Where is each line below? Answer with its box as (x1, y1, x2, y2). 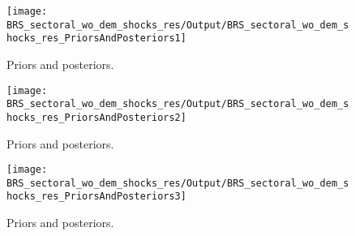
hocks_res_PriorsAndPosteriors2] (6, 111, 186, 123)
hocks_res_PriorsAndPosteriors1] (6, 32, 186, 45)
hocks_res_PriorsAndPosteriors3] (6, 191, 186, 203)
